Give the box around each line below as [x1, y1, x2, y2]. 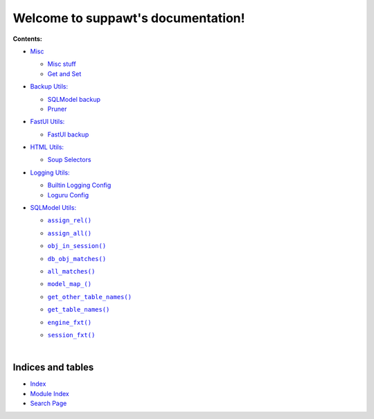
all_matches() [47, 267, 96, 275]
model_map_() [47, 280, 92, 288]
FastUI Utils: [30, 118, 65, 126]
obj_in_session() [47, 242, 107, 250]
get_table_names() [47, 305, 110, 314]
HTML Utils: [30, 143, 64, 152]
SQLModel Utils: [30, 204, 76, 212]
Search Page [30, 399, 67, 407]
